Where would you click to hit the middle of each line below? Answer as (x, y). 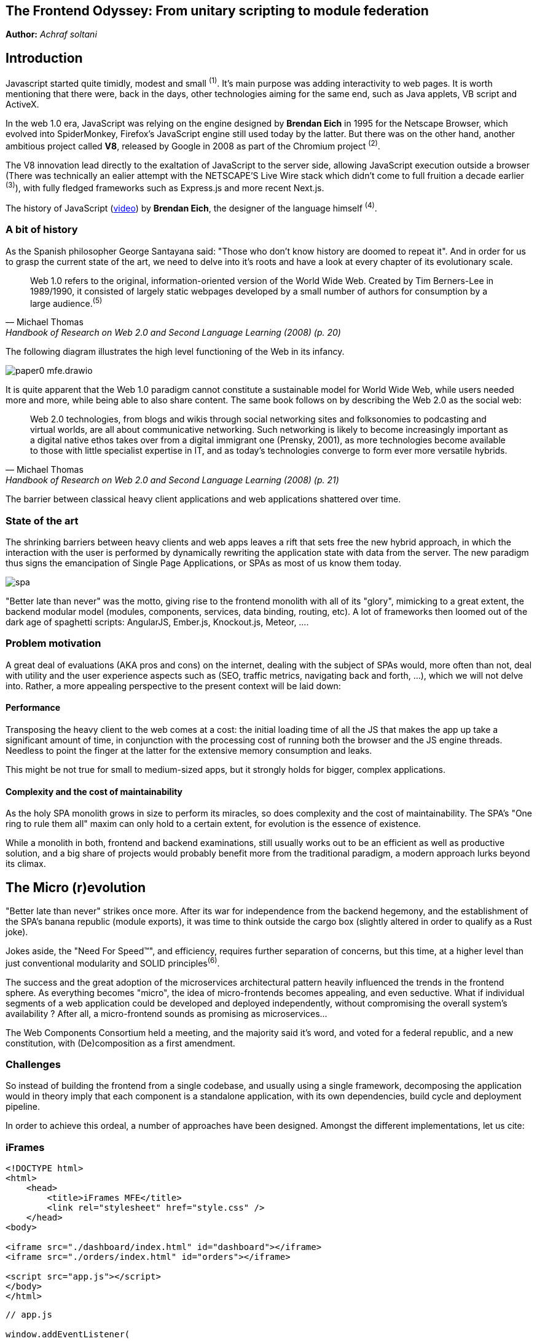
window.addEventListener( (68, 1335)
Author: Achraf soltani (51, 34)
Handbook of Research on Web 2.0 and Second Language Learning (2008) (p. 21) (172, 480)
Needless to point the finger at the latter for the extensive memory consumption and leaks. (189, 751)
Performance (33, 708)
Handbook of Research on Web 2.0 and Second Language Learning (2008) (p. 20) (173, 333)
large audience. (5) (66, 302)
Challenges (33, 1065)
